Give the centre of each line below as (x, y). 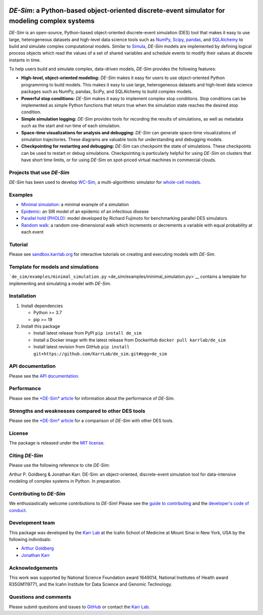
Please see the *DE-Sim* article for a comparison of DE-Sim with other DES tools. (91, 421)
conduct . (18, 510)
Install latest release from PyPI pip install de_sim (87, 333)
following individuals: (30, 539)
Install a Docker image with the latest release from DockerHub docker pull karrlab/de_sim (130, 340)
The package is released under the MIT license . (57, 443)
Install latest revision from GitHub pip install (82, 347)
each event (32, 232)
